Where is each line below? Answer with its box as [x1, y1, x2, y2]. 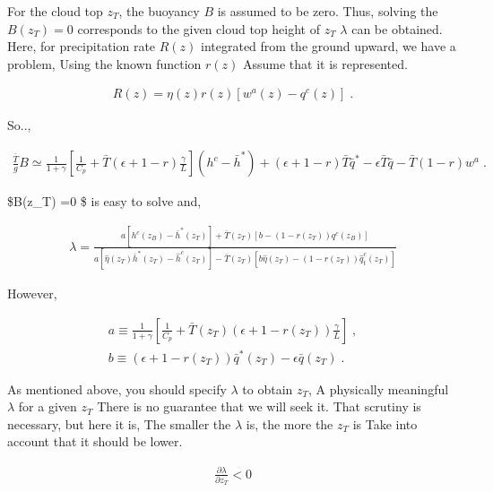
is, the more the [246, 414, 333, 433]
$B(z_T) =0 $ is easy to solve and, [7, 192, 202, 211]
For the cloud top [7, 2, 103, 20]
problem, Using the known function [7, 54, 202, 73]
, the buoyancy [118, 2, 200, 20]
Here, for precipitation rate [7, 37, 156, 56]
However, [7, 284, 57, 303]
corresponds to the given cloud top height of [77, 19, 320, 38]
